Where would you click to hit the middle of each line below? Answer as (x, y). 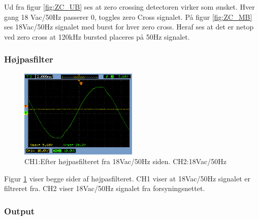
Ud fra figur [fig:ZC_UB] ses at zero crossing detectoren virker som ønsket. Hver (129, 7)
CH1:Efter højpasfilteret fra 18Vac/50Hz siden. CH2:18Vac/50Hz (125, 161)
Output (20, 211)
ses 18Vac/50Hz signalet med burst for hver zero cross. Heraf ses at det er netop (129, 27)
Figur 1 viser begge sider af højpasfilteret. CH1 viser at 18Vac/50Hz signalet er (127, 178)
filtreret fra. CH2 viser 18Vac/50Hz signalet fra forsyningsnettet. (105, 188)
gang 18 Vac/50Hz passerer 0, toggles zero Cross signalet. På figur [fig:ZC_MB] (128, 17)
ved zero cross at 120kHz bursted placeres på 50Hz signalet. (97, 36)
